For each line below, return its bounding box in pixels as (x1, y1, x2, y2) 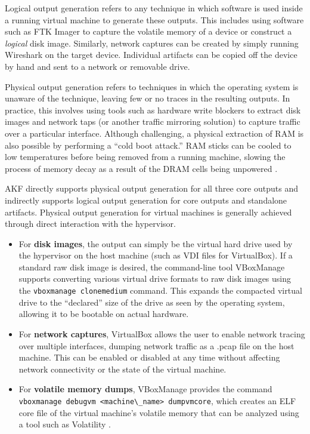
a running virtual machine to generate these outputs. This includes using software (5, 13, 304, 26)
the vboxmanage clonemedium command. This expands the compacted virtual (18, 284, 302, 297)
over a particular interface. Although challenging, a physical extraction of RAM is (5, 127, 304, 139)
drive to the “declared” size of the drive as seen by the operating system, (18, 296, 285, 308)
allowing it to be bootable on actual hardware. (18, 307, 189, 320)
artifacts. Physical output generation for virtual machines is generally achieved (5, 205, 292, 218)
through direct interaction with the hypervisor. (5, 217, 176, 230)
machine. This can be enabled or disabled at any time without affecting (18, 351, 280, 364)
